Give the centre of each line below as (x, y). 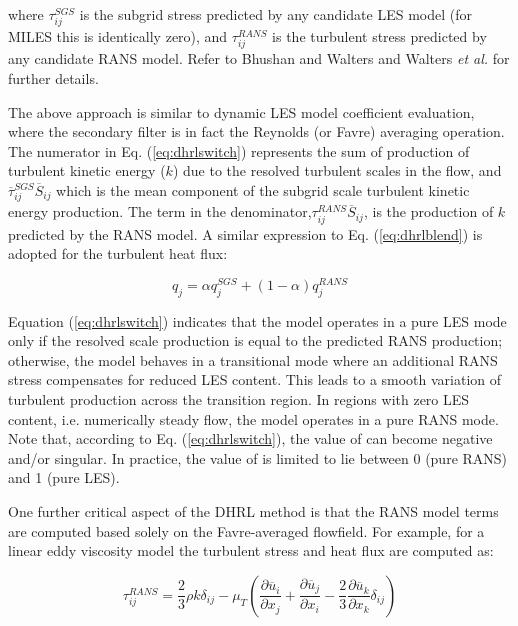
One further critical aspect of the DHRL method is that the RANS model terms (253, 510)
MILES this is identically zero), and (118, 36)
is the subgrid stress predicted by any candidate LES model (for (275, 14)
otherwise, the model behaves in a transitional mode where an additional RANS (253, 359)
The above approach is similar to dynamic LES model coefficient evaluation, (241, 111)
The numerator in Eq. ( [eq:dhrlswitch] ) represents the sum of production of (239, 150)
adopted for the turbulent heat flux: (118, 253)
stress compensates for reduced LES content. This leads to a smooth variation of (255, 379)
